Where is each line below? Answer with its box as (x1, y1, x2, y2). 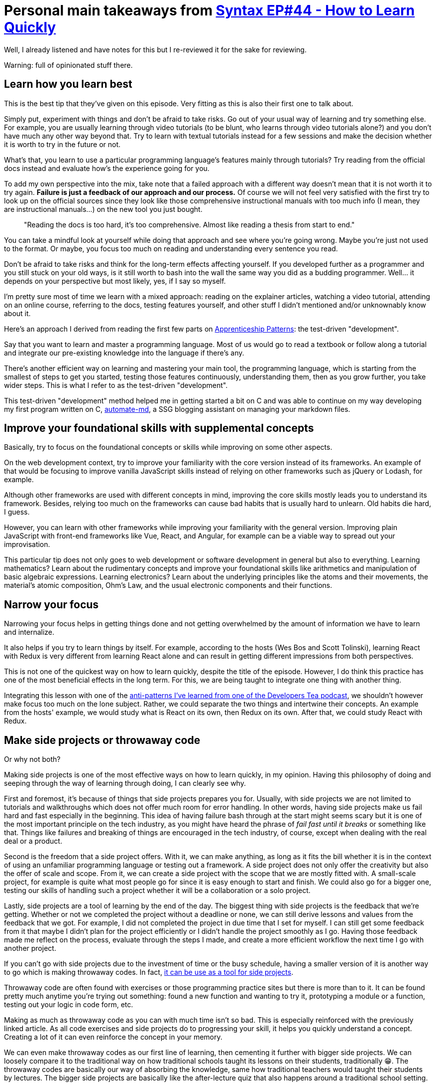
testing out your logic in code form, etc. (4, 1000, 133, 1009)
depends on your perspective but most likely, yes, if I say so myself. (4, 276, 226, 285)
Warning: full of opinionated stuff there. (4, 60, 133, 69)
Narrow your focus (4, 598, 99, 611)
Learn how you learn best (4, 78, 132, 91)
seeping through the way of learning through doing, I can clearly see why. (4, 779, 246, 788)
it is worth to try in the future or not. (4, 140, 121, 149)
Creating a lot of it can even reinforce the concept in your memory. (4, 1033, 222, 1042)
